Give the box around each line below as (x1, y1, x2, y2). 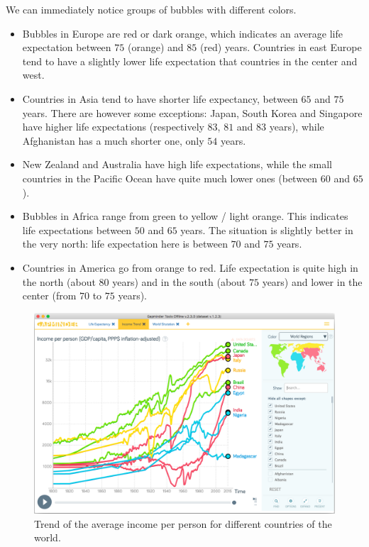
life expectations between (22, 222, 132, 237)
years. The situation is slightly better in (180, 222, 353, 237)
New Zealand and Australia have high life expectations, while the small (22, 157, 333, 172)
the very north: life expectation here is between (22, 236, 228, 251)
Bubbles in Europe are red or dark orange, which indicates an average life (22, 26, 343, 40)
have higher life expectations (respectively (22, 119, 204, 134)
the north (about (22, 274, 96, 289)
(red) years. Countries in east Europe (199, 40, 362, 55)
